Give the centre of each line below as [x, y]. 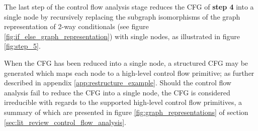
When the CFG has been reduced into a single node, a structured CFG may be [126, 62]
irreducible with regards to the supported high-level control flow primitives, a [123, 102]
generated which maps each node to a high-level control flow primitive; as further [129, 73]
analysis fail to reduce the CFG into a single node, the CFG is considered [117, 92]
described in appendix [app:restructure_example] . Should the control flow [118, 83]
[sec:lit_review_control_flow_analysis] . [65, 122]
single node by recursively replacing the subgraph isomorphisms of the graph [122, 16]
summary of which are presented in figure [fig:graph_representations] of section [126, 112]
